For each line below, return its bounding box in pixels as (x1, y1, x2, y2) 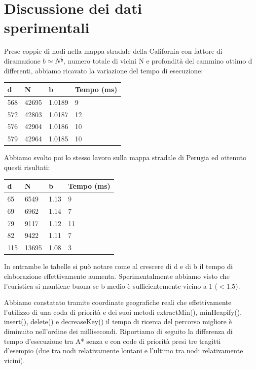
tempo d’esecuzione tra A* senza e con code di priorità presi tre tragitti (4, 335, 221, 346)
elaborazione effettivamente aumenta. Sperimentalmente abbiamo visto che (4, 271, 230, 281)
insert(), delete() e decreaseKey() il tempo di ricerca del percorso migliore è (4, 316, 232, 327)
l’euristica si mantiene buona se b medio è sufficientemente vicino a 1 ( (4, 280, 218, 291)
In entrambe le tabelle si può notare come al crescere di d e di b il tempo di (4, 261, 233, 271)
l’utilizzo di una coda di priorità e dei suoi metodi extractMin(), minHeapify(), (4, 306, 242, 317)
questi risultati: (4, 162, 50, 172)
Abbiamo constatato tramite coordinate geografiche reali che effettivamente (4, 297, 232, 307)
